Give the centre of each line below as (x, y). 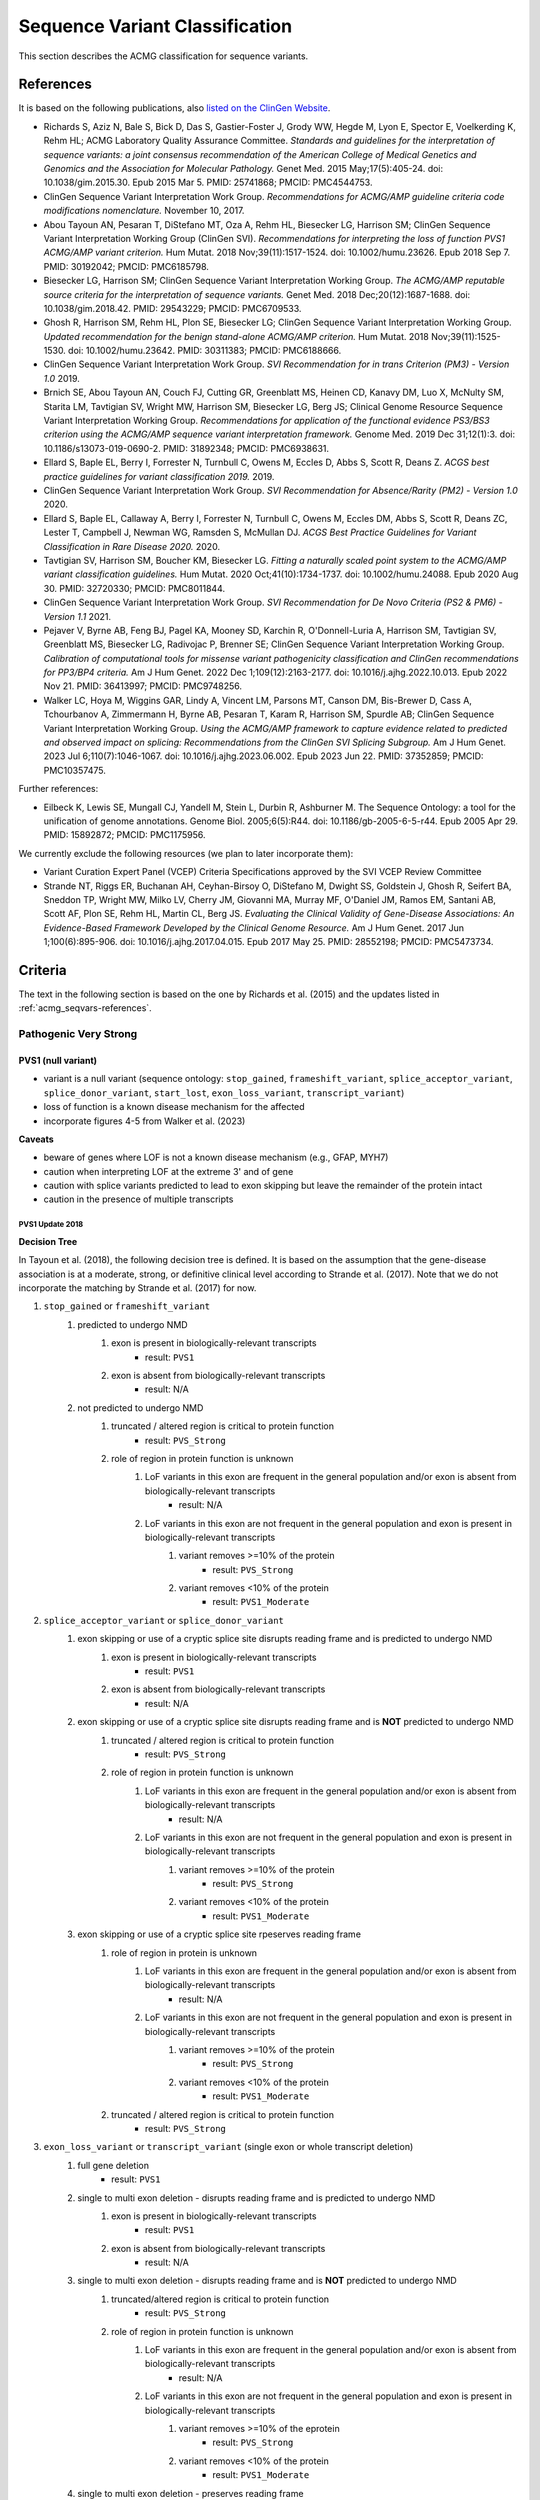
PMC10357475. (75, 770)
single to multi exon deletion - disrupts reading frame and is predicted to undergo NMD (256, 2197)
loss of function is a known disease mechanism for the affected (174, 1107)
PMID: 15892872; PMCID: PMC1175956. (124, 835)
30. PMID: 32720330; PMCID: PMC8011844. (134, 588)
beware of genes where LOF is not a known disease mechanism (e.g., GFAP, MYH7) (216, 1157)
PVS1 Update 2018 (51, 1225)
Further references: (58, 789)
